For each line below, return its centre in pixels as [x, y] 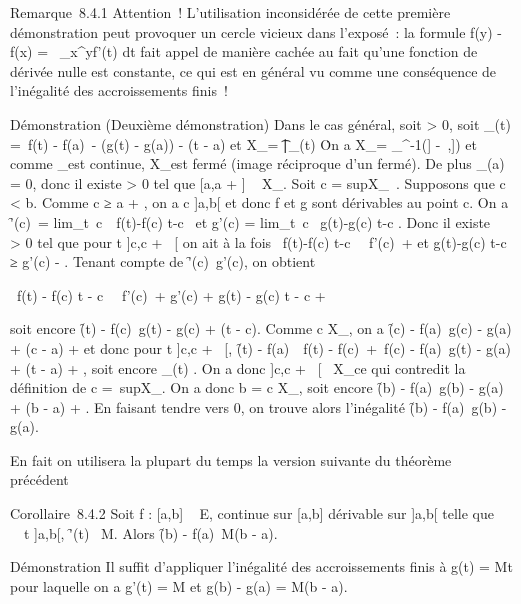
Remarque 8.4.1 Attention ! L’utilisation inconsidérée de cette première [230, 12]
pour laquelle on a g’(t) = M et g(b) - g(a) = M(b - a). [179, 585]
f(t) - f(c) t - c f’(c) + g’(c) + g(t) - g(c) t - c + [171, 294]
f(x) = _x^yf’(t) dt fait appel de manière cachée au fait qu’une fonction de [244, 51]
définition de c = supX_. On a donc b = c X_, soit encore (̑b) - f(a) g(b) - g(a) [257, 387]
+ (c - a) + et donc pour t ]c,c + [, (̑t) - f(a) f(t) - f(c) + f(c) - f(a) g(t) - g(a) [260, 347]
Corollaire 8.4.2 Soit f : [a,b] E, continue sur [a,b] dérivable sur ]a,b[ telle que [252, 513]
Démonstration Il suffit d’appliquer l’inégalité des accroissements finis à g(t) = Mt [261, 566]
